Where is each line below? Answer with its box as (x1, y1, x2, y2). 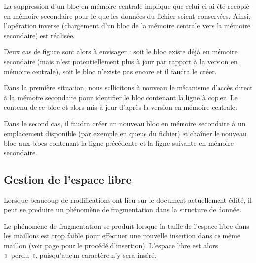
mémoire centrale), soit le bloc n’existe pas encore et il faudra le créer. (4, 66, 217, 76)
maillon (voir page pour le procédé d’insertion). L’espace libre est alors (4, 240, 218, 250)
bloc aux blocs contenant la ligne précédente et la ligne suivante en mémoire (4, 138, 234, 148)
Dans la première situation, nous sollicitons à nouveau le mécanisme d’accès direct (4, 82, 253, 93)
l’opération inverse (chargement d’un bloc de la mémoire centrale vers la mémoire (4, 20, 250, 31)
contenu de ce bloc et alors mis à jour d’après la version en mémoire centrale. (4, 102, 237, 112)
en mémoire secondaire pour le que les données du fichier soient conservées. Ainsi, (4, 10, 251, 21)
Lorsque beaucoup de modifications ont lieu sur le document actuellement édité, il (4, 194, 252, 205)
